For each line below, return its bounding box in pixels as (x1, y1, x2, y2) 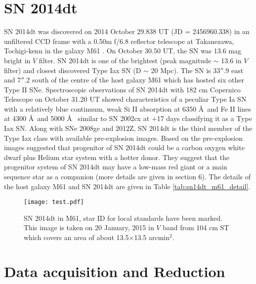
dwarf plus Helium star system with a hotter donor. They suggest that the (4, 152, 229, 162)
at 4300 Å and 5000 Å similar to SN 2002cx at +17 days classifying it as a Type (4, 113, 252, 123)
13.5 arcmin (134, 232, 170, 243)
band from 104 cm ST (163, 222, 229, 233)
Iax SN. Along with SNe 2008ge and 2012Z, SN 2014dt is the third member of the (4, 123, 253, 133)
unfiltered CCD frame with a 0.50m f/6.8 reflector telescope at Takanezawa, (4, 36, 234, 46)
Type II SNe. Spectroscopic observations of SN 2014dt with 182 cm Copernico (4, 84, 241, 94)
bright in (4, 55, 31, 65)
